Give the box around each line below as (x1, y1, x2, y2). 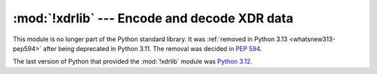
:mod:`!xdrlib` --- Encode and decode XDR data (13, 10, 293, 26)
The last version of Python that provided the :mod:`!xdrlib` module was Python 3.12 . (13, 57, 253, 66)
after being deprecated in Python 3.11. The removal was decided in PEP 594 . (43, 44, 263, 52)
